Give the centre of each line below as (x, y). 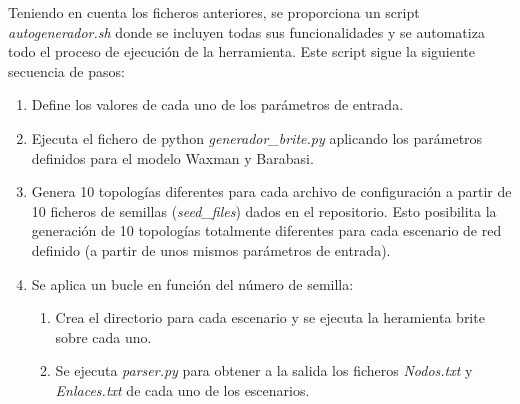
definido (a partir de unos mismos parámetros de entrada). (211, 249)
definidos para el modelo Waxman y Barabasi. (172, 157)
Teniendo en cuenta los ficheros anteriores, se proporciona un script (214, 12)
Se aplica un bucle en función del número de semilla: (192, 283)
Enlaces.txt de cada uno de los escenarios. (182, 389)
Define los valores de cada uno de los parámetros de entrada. (217, 104)
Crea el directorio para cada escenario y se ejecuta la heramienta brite (270, 317)
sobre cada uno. (103, 336)
